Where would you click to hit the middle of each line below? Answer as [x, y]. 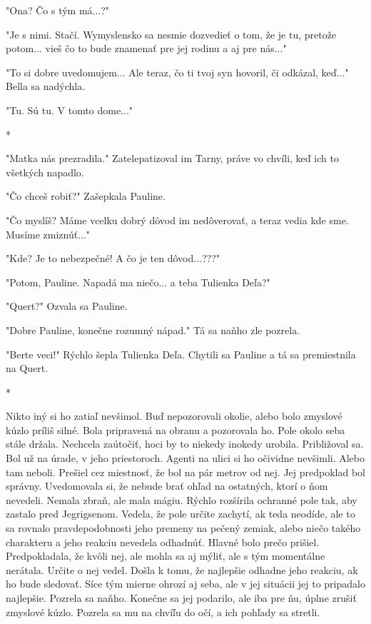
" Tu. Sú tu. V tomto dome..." [70, 110]
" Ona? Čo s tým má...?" [58, 10]
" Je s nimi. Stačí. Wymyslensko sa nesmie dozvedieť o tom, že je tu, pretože [171, 34]
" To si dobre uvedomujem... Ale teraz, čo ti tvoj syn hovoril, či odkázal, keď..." [177, 72]
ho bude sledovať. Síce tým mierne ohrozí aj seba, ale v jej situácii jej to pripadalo [185, 584]
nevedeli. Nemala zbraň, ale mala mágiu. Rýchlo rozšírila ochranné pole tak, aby [182, 499]
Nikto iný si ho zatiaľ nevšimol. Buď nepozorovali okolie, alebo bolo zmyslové [174, 416]
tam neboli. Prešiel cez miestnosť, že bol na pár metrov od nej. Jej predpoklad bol [185, 472]
